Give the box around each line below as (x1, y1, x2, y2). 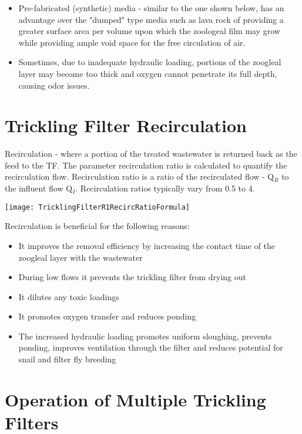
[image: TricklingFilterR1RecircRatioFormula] (5, 203, 190, 211)
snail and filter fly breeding (18, 353, 116, 365)
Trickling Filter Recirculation (5, 113, 247, 137)
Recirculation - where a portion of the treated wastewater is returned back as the (5, 147, 297, 160)
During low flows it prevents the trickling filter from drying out (18, 271, 246, 283)
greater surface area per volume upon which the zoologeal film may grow (18, 25, 280, 37)
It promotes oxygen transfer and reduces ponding (18, 310, 196, 322)
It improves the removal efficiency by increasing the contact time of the (18, 239, 275, 251)
